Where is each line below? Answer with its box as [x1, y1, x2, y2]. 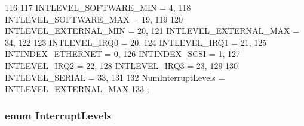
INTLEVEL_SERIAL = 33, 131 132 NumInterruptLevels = [5, 71, 225, 83]
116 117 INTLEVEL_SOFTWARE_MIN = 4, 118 [5, 1, 191, 13]
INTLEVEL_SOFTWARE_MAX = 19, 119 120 [5, 12, 183, 25]
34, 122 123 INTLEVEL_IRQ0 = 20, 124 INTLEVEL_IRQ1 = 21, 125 [5, 36, 267, 48]
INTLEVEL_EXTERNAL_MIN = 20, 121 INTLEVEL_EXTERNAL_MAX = [5, 24, 300, 37]
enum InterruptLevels [5, 108, 112, 122]
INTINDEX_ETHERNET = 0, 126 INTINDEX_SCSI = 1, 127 [5, 48, 240, 60]
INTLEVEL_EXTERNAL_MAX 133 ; [5, 83, 149, 95]
